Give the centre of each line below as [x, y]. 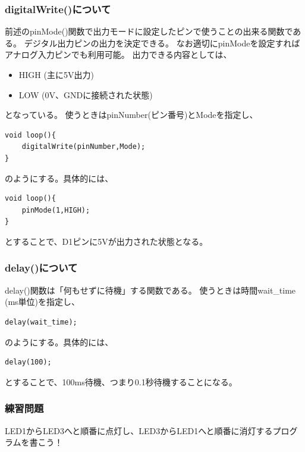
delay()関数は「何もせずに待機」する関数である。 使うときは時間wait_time [150, 290]
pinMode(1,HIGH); [56, 210]
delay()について [41, 268]
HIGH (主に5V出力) [56, 74]
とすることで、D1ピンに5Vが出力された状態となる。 [106, 241]
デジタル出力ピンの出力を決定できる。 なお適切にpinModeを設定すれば [162, 43]
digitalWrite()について [58, 9]
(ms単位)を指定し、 [43, 302]
